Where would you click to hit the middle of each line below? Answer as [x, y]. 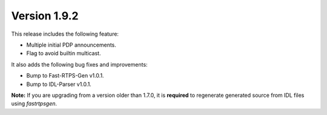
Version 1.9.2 [45, 16]
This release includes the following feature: [65, 34]
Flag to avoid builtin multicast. [64, 53]
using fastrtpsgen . [34, 103]
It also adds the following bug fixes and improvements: [79, 64]
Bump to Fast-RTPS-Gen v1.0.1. [65, 76]
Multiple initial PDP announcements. [71, 45]
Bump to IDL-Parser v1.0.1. [59, 84]
